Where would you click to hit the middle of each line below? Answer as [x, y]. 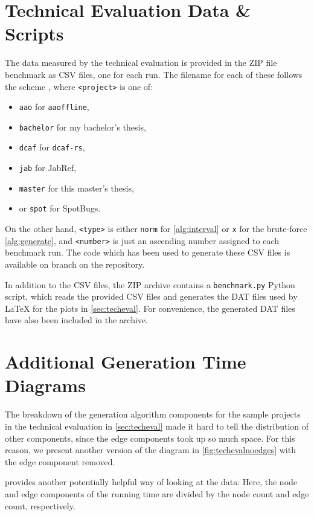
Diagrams [45, 385]
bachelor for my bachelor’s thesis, [82, 127]
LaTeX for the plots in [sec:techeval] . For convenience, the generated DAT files [150, 308]
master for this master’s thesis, [76, 188]
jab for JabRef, [48, 168]
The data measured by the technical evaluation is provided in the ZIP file [141, 63]
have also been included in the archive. [76, 320]
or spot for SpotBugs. [60, 208]
